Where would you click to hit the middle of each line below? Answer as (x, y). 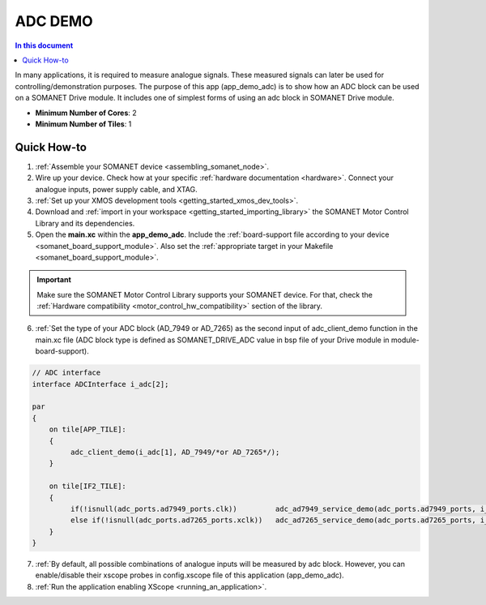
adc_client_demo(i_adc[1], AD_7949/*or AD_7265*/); (175, 452)
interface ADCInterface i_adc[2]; (100, 384)
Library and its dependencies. (85, 223)
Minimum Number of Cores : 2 (86, 113)
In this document (44, 45)
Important (54, 280)
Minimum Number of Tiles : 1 (83, 124)
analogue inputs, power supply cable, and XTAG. (116, 189)
